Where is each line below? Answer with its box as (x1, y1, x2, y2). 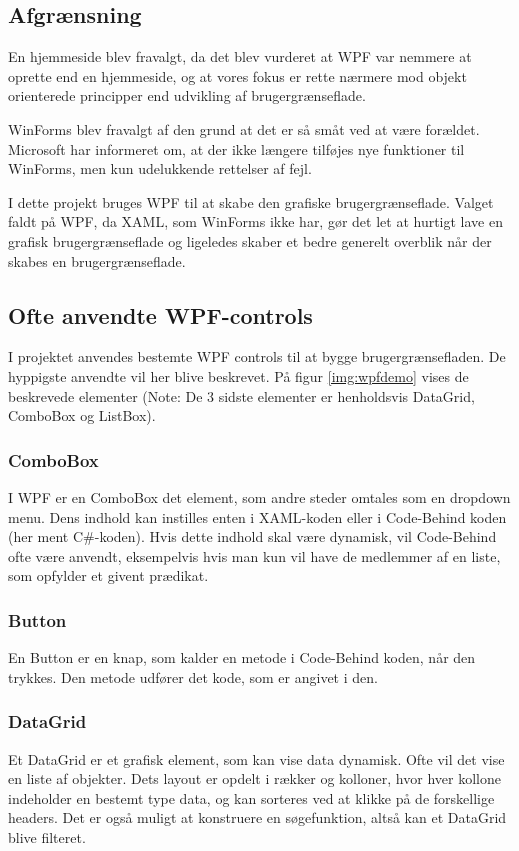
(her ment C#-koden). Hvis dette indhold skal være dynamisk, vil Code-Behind (8, 526, 497, 547)
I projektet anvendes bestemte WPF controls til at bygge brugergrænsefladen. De (8, 346, 506, 367)
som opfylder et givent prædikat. (8, 565, 209, 586)
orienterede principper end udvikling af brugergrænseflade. (8, 85, 366, 106)
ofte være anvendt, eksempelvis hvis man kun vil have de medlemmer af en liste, (8, 545, 501, 566)
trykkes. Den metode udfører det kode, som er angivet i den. (8, 666, 378, 687)
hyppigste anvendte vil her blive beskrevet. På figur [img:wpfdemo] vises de (8, 365, 469, 386)
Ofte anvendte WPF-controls (8, 299, 313, 330)
